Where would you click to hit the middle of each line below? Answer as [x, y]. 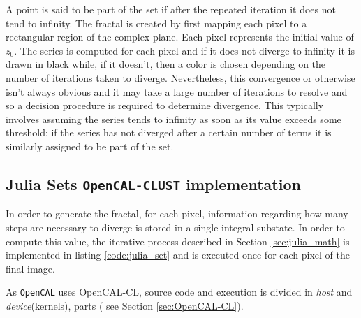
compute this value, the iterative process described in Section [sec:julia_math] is [178, 241]
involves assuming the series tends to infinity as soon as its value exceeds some [174, 118]
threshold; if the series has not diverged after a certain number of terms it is [169, 132]
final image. [30, 268]
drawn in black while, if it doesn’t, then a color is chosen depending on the [166, 64]
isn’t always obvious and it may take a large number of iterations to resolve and [177, 91]
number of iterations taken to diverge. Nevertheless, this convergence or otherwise [180, 77]
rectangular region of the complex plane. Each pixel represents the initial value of [180, 37]
